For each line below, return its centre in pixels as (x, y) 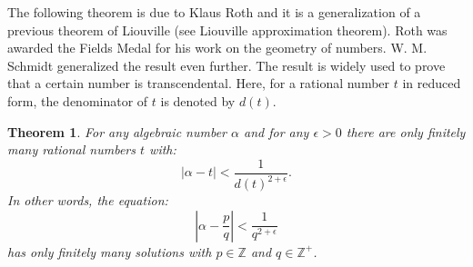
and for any (277, 131)
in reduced (432, 83)
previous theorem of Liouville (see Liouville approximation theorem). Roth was (227, 30)
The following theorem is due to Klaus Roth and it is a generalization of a (214, 12)
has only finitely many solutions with (110, 251)
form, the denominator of (78, 100)
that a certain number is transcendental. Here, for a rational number (199, 83)
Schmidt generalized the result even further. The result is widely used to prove (226, 65)
